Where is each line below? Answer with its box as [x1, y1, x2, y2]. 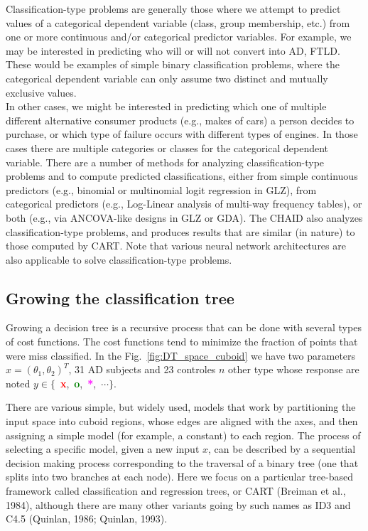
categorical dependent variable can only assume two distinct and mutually [6, 70, 328, 85]
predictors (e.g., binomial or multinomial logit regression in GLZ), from [6, 182, 317, 197]
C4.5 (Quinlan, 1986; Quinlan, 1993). [6, 511, 168, 526]
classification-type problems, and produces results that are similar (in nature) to [6, 224, 355, 239]
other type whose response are [228, 362, 359, 377]
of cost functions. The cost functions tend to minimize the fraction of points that [6, 334, 358, 349]
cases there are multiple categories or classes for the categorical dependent [6, 140, 329, 155]
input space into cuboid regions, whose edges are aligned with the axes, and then [6, 414, 358, 429]
